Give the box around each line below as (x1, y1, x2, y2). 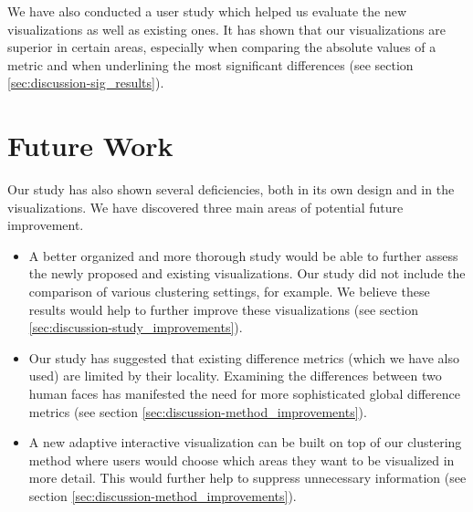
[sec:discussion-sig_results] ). (7, 73, 164, 92)
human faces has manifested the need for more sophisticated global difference (28, 384, 460, 403)
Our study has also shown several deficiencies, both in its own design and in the (7, 180, 455, 199)
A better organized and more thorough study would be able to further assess (28, 246, 458, 265)
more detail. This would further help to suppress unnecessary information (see (28, 468, 467, 487)
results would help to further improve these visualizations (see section (28, 299, 418, 319)
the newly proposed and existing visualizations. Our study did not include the (28, 264, 466, 283)
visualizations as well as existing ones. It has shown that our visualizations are (7, 19, 446, 38)
